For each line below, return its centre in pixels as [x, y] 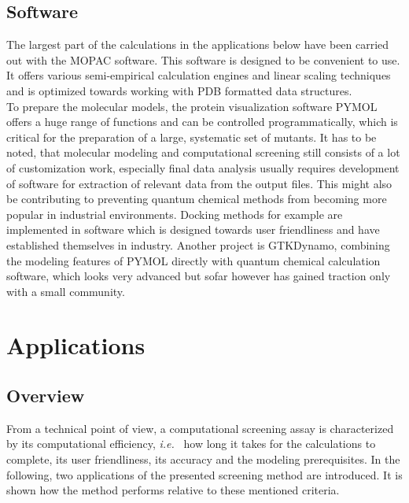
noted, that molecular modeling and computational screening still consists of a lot [203, 152]
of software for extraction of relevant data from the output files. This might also [199, 183]
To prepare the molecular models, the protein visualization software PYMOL [192, 106]
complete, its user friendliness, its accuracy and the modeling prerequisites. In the [203, 459]
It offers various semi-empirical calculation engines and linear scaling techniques [199, 75]
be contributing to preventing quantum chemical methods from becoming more [197, 199]
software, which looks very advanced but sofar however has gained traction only [199, 276]
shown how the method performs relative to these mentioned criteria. [173, 490]
